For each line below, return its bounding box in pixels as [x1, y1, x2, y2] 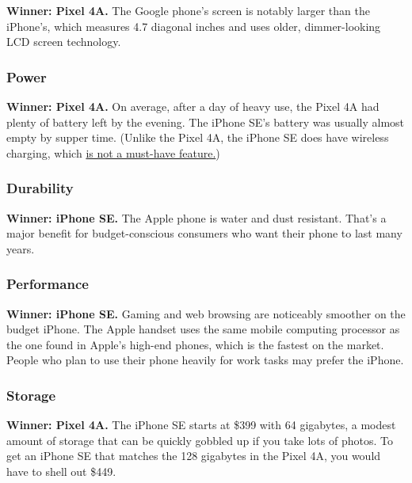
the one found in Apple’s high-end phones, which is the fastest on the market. [6, 336, 384, 352]
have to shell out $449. [6, 462, 116, 479]
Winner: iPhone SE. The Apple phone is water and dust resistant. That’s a [6, 209, 387, 226]
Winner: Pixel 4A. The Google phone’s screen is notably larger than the [6, 2, 370, 18]
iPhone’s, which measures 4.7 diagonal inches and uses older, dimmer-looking [6, 17, 381, 34]
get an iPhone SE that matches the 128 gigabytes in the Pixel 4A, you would [6, 447, 381, 464]
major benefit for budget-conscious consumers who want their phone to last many [6, 225, 402, 241]
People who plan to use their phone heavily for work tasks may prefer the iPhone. [6, 352, 404, 368]
